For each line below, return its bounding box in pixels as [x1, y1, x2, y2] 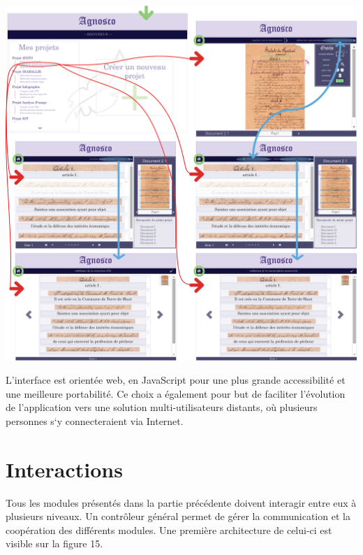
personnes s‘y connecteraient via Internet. [6, 413, 184, 428]
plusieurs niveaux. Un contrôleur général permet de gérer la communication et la [6, 509, 350, 524]
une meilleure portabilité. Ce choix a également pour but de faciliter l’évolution [6, 386, 346, 401]
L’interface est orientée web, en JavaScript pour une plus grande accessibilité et [6, 373, 346, 387]
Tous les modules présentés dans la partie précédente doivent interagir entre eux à [6, 495, 357, 510]
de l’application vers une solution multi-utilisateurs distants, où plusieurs [6, 400, 318, 415]
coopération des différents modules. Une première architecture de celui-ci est [6, 522, 332, 537]
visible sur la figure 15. [6, 536, 103, 551]
